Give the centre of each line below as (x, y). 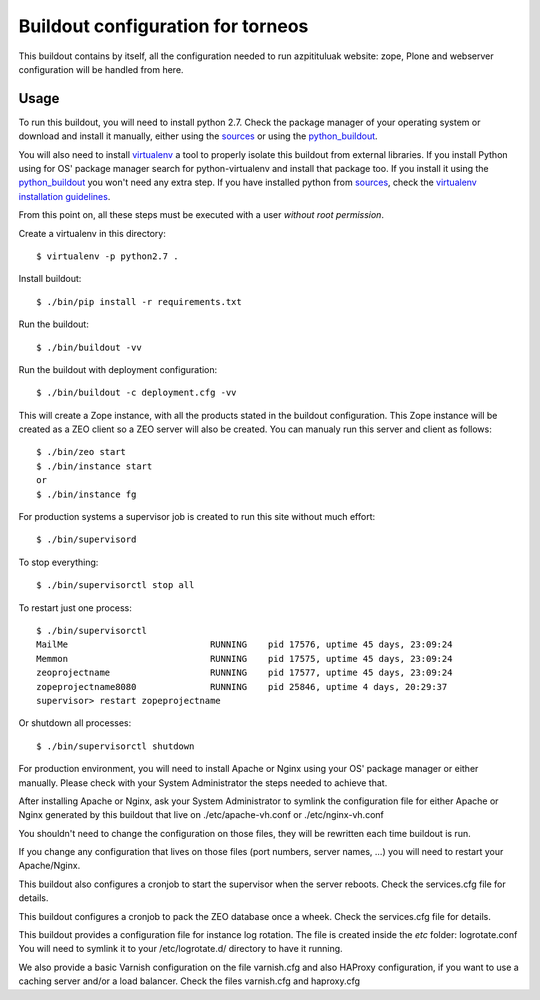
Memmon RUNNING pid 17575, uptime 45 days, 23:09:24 (244, 658)
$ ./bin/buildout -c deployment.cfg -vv (136, 393)
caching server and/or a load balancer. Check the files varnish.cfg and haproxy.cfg (189, 981)
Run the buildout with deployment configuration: (118, 369)
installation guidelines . (64, 196)
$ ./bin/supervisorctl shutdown (115, 746)
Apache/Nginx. (49, 866)
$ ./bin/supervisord (86, 539)
